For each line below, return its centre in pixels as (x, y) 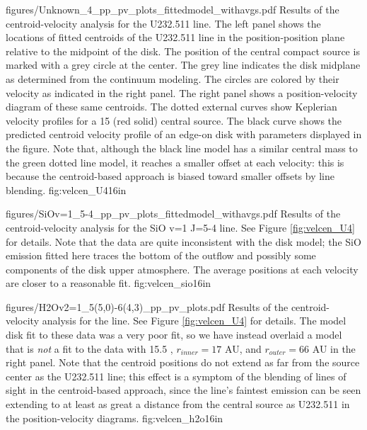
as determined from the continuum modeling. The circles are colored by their (173, 78)
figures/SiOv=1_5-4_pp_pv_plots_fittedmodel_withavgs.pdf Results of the (173, 214)
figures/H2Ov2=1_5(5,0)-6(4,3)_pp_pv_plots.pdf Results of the (147, 306)
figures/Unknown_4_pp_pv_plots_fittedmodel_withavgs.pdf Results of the (173, 9)
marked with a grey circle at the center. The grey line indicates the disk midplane (183, 65)
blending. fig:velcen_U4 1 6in (66, 189)
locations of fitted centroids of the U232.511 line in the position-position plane (175, 37)
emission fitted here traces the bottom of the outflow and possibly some (161, 255)
